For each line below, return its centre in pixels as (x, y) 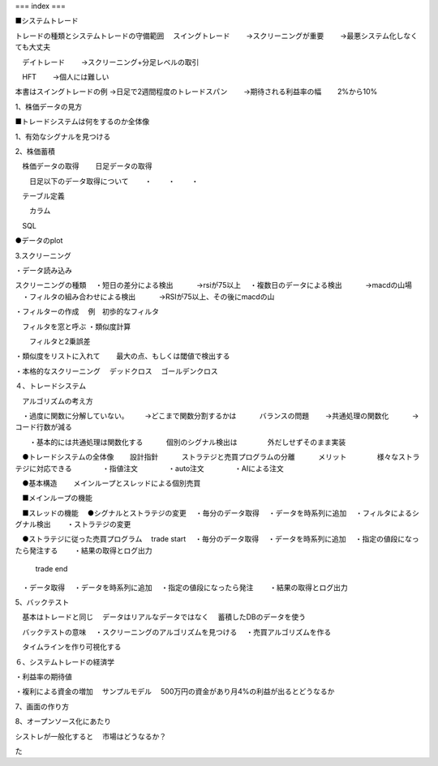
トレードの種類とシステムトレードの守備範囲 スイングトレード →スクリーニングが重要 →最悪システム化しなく (216, 36)
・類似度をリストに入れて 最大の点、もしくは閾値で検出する (122, 356)
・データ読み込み (43, 271)
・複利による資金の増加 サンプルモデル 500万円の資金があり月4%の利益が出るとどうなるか (175, 691)
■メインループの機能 (57, 498)
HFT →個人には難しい (65, 76)
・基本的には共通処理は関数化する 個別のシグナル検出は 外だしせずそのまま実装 (187, 442)
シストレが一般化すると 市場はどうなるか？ (90, 736)
